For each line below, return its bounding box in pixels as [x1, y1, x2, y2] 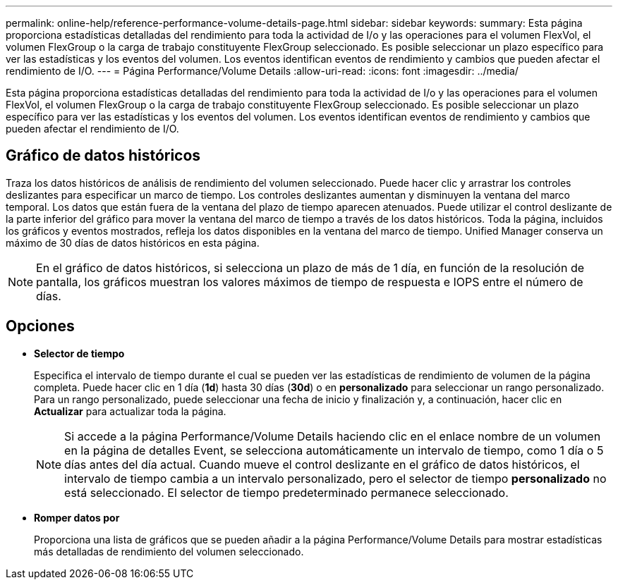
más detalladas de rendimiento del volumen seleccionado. [34, 545, 304, 558]
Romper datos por [34, 511, 120, 524]
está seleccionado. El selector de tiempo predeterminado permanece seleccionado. [64, 485, 509, 500]
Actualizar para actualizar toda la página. [34, 405, 226, 417]
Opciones [6, 317, 75, 335]
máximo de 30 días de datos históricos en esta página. [6, 236, 260, 249]
